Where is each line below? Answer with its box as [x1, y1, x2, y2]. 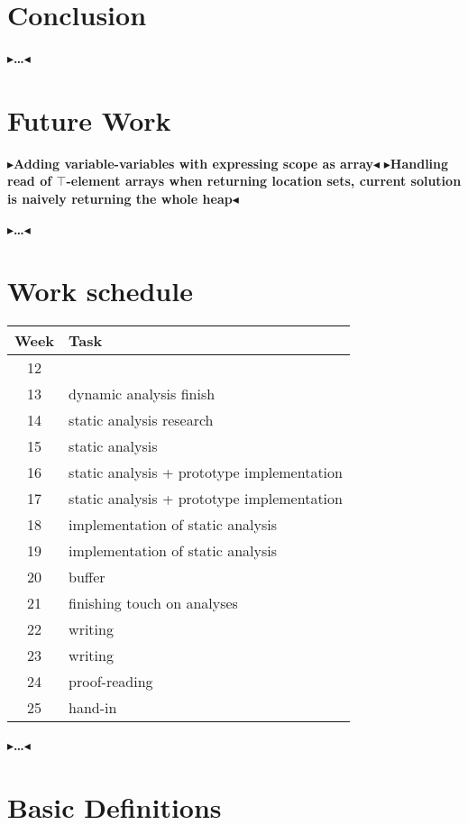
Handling [390, 153, 449, 172]
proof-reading [69, 671, 153, 692]
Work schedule [7, 272, 193, 309]
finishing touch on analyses [69, 592, 238, 614]
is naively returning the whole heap [7, 189, 233, 208]
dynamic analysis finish [69, 383, 216, 405]
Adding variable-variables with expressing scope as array [14, 153, 374, 172]
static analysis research [69, 409, 214, 431]
